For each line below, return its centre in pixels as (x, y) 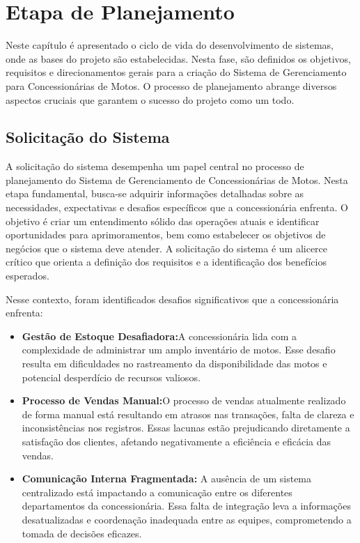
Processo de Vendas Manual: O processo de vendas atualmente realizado (184, 400)
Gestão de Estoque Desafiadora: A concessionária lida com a (159, 336)
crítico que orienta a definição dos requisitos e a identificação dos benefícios (166, 262)
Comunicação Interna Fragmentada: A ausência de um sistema (167, 479)
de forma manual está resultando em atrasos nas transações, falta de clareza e (188, 414)
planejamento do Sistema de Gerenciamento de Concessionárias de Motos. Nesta (177, 179)
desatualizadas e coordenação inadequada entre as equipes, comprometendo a (187, 519)
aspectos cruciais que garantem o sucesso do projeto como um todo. (150, 99)
